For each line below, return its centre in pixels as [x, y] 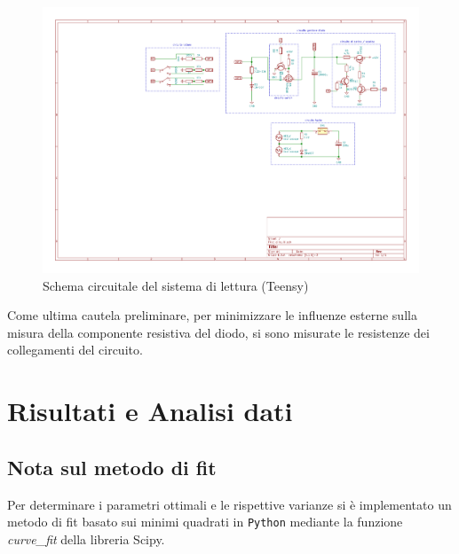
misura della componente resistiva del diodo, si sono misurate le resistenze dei [218, 332]
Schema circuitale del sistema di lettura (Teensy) [176, 285]
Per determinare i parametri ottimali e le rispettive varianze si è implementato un [229, 504]
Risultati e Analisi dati [150, 411]
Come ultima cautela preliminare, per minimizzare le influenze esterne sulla [212, 315]
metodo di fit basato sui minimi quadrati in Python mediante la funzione [205, 522]
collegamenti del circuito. [75, 350]
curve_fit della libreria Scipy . [86, 538]
